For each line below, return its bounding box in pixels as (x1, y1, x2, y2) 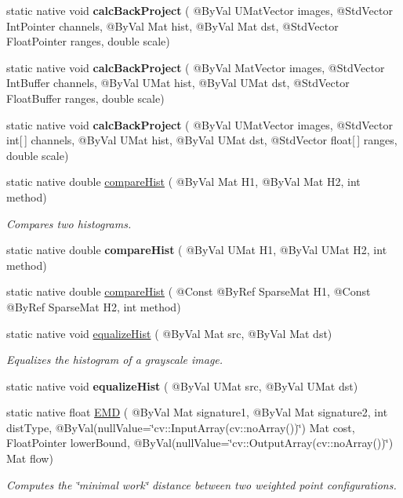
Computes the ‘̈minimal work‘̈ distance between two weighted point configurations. (6, 476, 397, 493)
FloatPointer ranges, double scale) (6, 33, 170, 49)
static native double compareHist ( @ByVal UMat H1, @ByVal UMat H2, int (6, 242, 387, 258)
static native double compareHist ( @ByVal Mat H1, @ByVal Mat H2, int (6, 173, 361, 190)
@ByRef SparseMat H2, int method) (6, 298, 181, 314)
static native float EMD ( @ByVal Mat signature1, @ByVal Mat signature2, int (6, 404, 388, 420)
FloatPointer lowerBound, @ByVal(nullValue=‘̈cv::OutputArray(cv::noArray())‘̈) (6, 434, 394, 451)
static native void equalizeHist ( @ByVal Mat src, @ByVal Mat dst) (6, 325, 332, 341)
